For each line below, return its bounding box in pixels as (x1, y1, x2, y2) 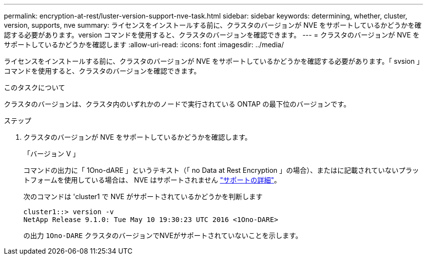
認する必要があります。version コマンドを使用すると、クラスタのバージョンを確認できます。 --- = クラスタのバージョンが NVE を (4, 31, 420, 39)
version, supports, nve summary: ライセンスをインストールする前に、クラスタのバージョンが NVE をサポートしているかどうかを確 (4, 21, 422, 29)
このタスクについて (4, 83, 65, 92)
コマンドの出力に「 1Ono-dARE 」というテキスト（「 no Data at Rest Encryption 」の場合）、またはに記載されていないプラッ (23, 166, 419, 174)
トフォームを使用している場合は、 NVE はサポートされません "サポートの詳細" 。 (23, 176, 281, 184)
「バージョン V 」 (23, 149, 80, 158)
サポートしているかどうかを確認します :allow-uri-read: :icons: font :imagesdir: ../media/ (4, 40, 284, 49)
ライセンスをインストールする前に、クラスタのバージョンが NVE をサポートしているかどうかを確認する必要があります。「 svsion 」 (4, 57, 420, 65)
